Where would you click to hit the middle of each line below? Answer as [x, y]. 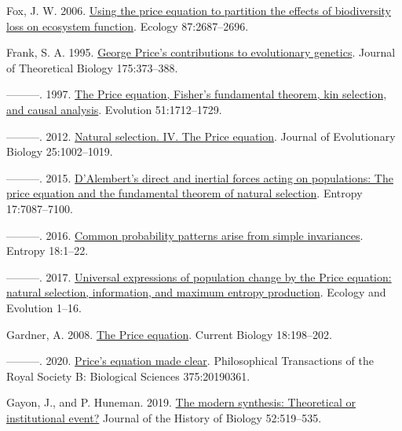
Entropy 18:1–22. [48, 250]
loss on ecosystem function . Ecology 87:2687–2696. [128, 26]
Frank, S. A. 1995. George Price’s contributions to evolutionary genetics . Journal [201, 52]
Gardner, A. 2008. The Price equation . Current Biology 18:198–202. [169, 334]
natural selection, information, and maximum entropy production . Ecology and [196, 292]
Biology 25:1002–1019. [60, 151]
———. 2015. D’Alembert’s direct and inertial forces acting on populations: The [200, 177]
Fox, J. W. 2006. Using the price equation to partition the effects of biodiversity [199, 10]
